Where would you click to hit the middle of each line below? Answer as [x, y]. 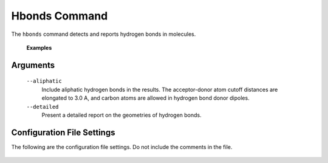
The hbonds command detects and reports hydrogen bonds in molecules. [104, 34]
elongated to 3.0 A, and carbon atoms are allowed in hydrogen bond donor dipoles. [145, 98]
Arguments [33, 65]
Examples [39, 47]
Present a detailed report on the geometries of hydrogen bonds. [121, 115]
